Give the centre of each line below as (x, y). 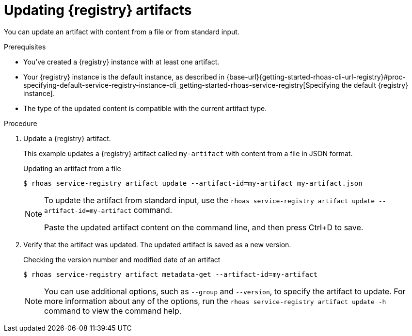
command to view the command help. (113, 311)
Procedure (21, 123)
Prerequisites (25, 47)
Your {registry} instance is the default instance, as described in (124, 77)
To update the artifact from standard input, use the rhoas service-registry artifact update (210, 200)
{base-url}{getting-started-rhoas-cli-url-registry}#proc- (316, 77)
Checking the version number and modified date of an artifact (122, 259)
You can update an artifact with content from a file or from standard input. (122, 32)
